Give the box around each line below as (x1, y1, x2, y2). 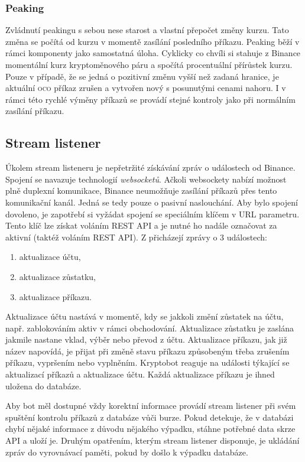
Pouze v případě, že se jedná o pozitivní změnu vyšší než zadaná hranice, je (5, 70, 279, 82)
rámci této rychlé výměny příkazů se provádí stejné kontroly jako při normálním (5, 93, 296, 105)
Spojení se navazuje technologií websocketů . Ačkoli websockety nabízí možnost (5, 173, 287, 185)
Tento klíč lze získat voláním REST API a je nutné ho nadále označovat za (5, 219, 277, 232)
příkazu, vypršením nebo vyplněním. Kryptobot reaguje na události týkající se (5, 356, 290, 369)
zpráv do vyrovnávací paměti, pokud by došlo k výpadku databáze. (5, 445, 248, 458)
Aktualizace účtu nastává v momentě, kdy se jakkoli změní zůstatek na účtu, (5, 310, 284, 323)
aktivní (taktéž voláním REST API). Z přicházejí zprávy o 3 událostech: (5, 230, 267, 243)
